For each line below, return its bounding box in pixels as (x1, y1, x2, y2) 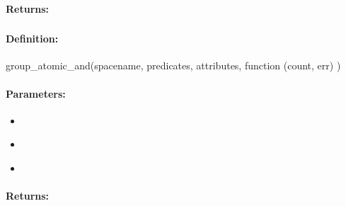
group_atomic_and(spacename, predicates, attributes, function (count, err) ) (6, 58, 341, 73)
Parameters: (6, 86, 66, 101)
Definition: (6, 31, 59, 46)
